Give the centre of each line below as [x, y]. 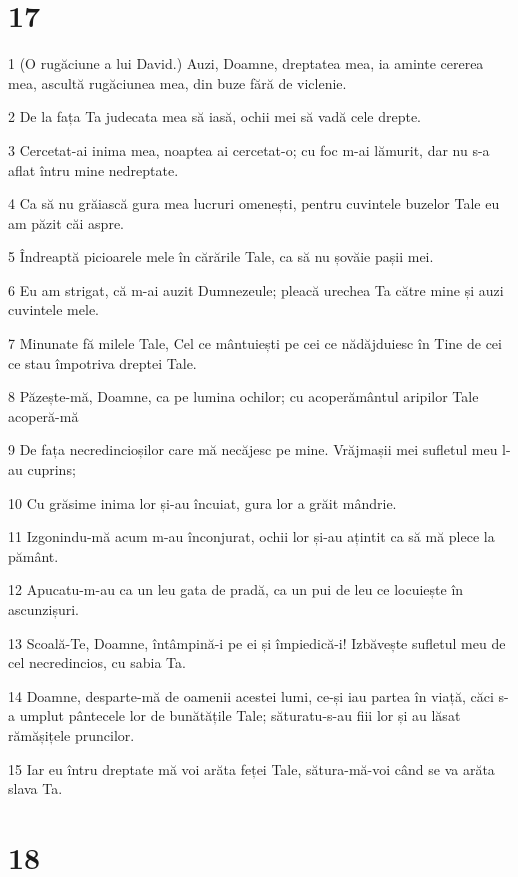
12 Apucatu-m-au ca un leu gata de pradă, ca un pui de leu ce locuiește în [236, 589]
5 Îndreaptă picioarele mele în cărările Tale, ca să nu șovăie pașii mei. [221, 256]
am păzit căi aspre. [66, 222]
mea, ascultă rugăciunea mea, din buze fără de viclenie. [177, 82]
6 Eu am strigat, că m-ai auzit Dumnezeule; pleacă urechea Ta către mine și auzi [256, 289]
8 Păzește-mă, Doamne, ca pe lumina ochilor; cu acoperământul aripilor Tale [243, 396]
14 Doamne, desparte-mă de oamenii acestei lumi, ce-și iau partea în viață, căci [251, 695]
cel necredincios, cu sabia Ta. [97, 662]
